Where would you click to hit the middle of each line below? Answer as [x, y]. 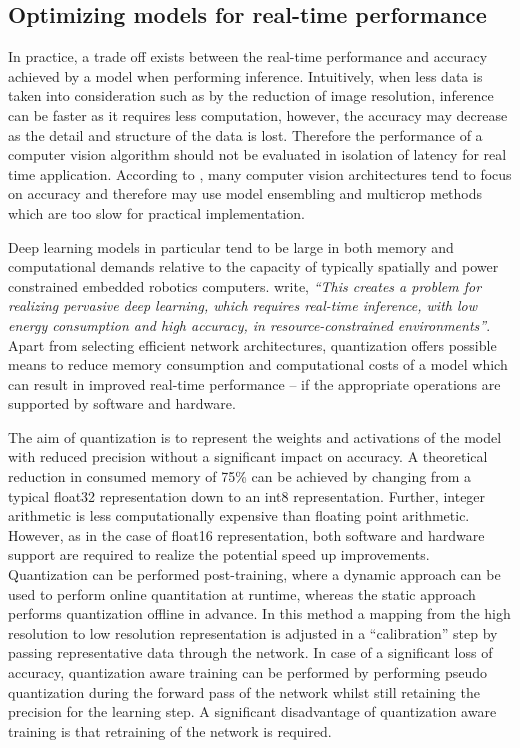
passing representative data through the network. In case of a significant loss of [250, 652]
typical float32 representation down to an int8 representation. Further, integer [247, 495]
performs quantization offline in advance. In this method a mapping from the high [259, 613]
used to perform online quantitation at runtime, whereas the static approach [242, 593]
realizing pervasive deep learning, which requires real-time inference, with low [242, 305]
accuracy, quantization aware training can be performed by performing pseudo [248, 672]
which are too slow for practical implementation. [156, 212]
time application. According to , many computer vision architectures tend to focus [260, 173]
